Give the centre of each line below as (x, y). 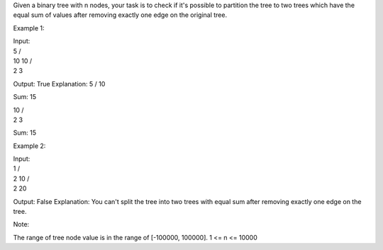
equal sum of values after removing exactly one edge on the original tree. (120, 15)
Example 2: (29, 146)
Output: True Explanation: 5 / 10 (59, 84)
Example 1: (29, 28)
